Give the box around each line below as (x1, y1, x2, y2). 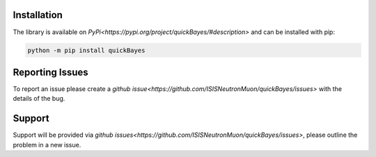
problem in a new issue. (13, 140, 81, 149)
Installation (13, 9, 63, 21)
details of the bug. (13, 94, 65, 103)
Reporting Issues (13, 66, 88, 78)
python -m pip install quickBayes (27, 46, 146, 54)
